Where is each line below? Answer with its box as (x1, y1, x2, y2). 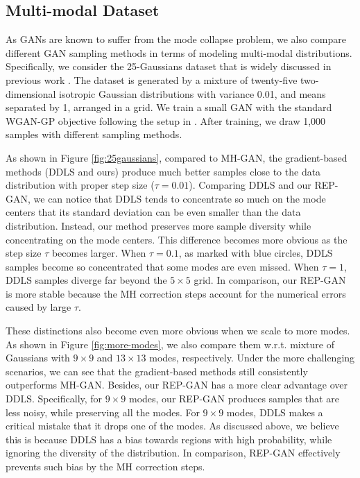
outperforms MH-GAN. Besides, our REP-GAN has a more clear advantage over (6, 377, 348, 392)
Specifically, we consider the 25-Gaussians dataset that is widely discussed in (6, 59, 332, 74)
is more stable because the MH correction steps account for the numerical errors (6, 286, 346, 300)
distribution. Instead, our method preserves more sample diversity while (6, 218, 311, 232)
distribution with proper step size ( (6, 178, 155, 192)
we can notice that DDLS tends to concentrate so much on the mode (33, 191, 326, 205)
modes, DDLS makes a (226, 404, 323, 419)
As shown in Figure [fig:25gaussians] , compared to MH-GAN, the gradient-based (6, 150, 348, 164)
